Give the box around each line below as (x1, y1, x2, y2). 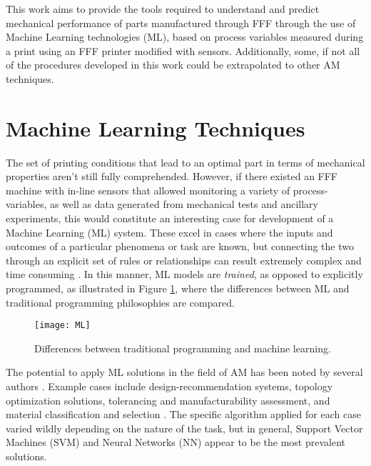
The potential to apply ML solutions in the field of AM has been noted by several (6, 365, 363, 380)
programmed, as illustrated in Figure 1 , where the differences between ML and (6, 281, 350, 296)
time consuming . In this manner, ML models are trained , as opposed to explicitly (6, 267, 363, 282)
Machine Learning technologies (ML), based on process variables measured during (6, 29, 364, 44)
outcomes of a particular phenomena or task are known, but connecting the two (6, 239, 354, 254)
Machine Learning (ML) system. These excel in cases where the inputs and (6, 224, 333, 239)
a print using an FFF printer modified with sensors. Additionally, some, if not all (6, 43, 360, 58)
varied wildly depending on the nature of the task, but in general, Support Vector (6, 420, 363, 435)
